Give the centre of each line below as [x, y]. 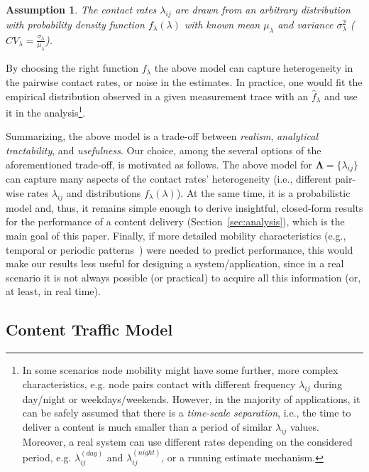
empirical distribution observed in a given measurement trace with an [157, 96]
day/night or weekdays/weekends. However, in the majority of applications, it [191, 398]
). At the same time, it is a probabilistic [263, 192]
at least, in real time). [53, 291]
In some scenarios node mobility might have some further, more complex [180, 370]
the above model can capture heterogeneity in [254, 68]
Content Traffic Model [89, 329]
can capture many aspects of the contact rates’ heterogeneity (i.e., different [169, 179]
